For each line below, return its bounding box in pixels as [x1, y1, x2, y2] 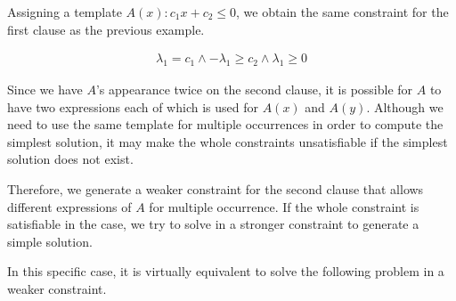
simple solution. [7, 232, 93, 250]
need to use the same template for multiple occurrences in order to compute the [7, 115, 444, 134]
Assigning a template [7, 3, 122, 20]
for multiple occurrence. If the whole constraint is [149, 197, 419, 216]
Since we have [7, 80, 83, 99]
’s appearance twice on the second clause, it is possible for [95, 80, 413, 99]
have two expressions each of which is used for [7, 97, 258, 116]
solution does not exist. [7, 150, 134, 168]
